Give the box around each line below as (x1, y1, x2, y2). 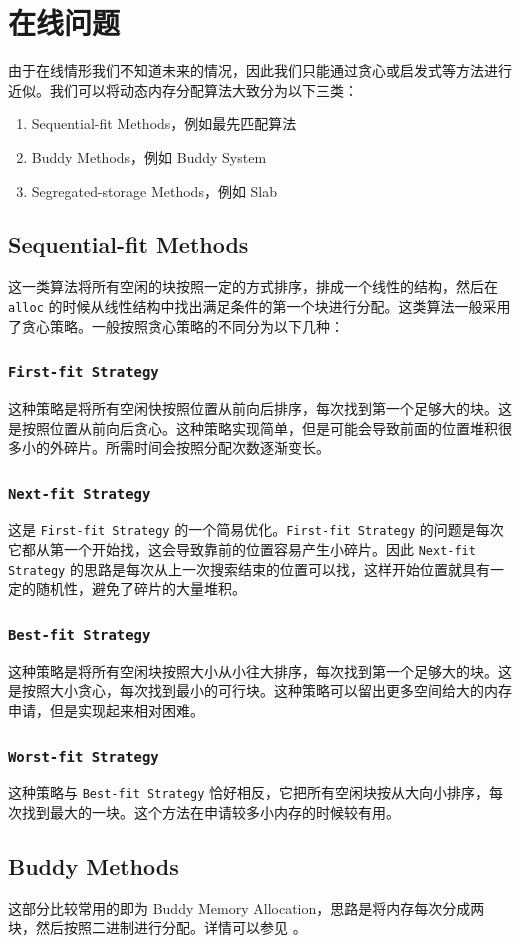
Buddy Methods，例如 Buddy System (31, 146, 267, 167)
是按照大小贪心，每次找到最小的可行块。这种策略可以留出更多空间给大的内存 (8, 680, 512, 701)
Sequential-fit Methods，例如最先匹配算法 (31, 113, 297, 134)
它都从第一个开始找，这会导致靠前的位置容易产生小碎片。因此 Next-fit (8, 539, 476, 560)
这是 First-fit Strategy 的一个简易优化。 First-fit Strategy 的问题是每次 (8, 519, 504, 540)
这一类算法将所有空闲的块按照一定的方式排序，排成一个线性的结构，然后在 (8, 276, 498, 297)
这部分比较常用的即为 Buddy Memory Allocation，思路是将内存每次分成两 (8, 897, 485, 918)
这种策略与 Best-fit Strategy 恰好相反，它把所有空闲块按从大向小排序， (8, 782, 490, 803)
